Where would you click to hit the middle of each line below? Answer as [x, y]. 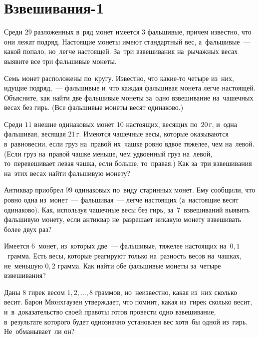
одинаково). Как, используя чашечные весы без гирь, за [89, 209]
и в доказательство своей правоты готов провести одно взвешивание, [110, 311]
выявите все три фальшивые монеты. [60, 61]
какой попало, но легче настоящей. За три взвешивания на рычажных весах [121, 51]
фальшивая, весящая [35, 134]
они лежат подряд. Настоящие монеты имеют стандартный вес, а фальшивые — [127, 41]
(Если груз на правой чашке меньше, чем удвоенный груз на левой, [108, 153]
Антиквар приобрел [34, 190]
